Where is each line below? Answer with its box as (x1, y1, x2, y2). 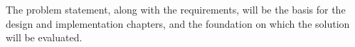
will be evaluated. (6, 30, 83, 45)
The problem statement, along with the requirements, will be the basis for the (6, 2, 346, 16)
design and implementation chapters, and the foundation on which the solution (6, 16, 350, 31)
